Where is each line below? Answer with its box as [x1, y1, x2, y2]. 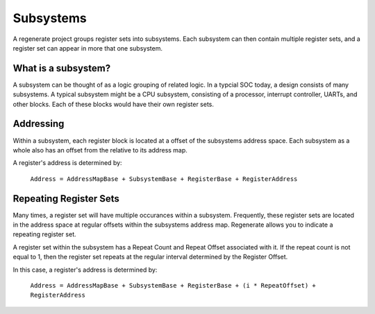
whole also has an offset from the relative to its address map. [12, 146, 187, 154]
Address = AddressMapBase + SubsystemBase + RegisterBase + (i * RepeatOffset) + [30, 281, 316, 289]
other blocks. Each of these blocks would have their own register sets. [12, 100, 215, 108]
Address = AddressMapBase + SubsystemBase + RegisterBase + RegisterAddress [30, 175, 298, 183]
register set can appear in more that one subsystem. [12, 44, 163, 52]
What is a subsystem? [12, 62, 111, 74]
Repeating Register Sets [12, 193, 119, 204]
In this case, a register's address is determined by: [12, 265, 158, 274]
